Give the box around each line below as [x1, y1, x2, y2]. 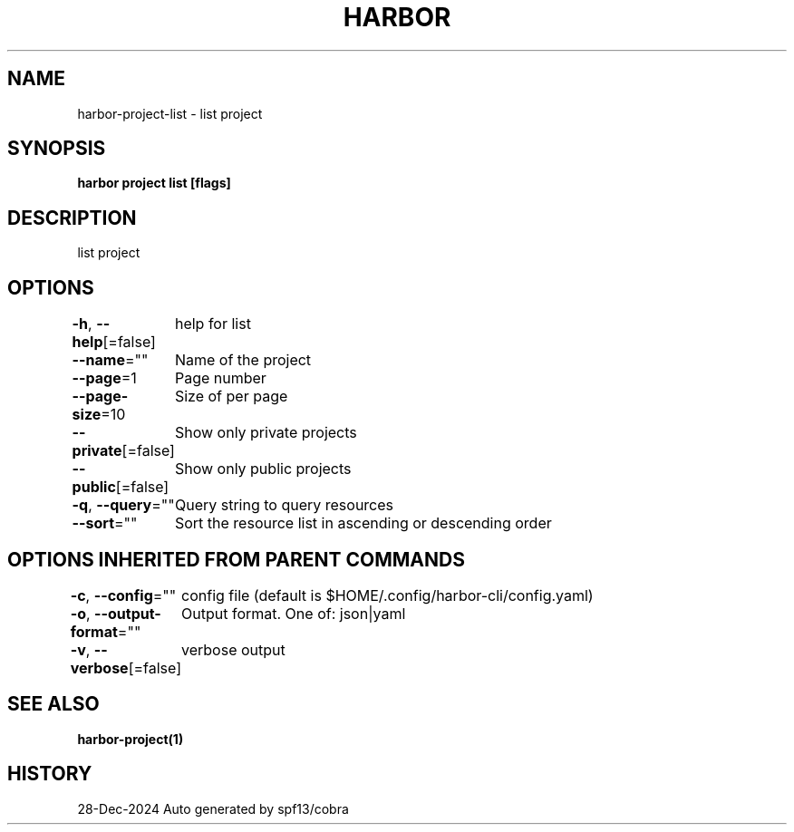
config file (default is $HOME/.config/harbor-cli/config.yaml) [181, 585, 594, 605]
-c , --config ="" [70, 585, 177, 605]
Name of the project [174, 351, 312, 370]
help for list [174, 314, 251, 334]
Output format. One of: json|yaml [181, 604, 406, 623]
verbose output [181, 640, 286, 659]
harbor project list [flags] [77, 175, 231, 191]
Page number [174, 369, 266, 388]
